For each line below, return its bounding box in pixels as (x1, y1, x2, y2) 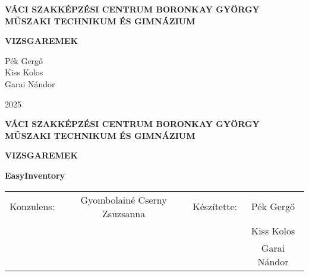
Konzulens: (10, 199, 55, 214)
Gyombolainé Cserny (80, 192, 167, 207)
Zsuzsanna (102, 206, 146, 220)
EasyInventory (5, 169, 65, 181)
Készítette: (193, 199, 237, 214)
